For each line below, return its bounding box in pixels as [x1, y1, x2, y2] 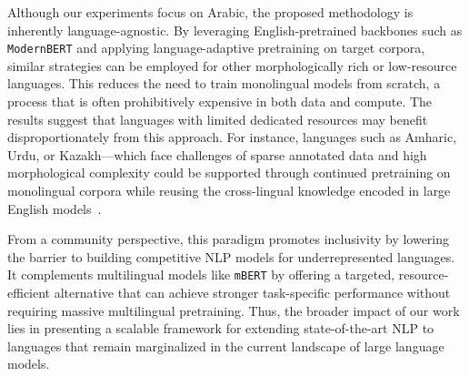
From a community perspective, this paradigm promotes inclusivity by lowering [7, 229, 450, 249]
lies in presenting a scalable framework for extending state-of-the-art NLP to [7, 319, 434, 338]
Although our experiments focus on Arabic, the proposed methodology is [7, 3, 414, 21]
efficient [7, 283, 51, 302]
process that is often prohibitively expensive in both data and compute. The [7, 92, 433, 111]
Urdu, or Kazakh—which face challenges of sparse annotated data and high [7, 145, 427, 164]
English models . [7, 198, 102, 218]
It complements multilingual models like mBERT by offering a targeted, [7, 265, 395, 284]
